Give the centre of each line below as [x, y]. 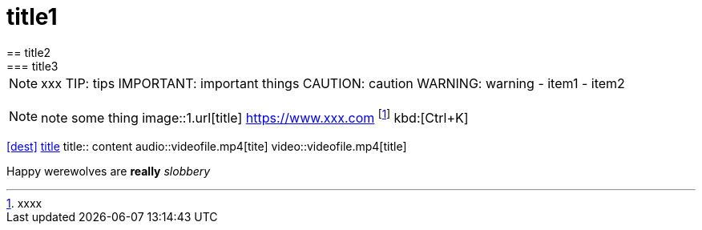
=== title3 [32, 66]
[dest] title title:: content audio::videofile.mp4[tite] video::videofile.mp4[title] [207, 147]
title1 [32, 17]
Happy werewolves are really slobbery [109, 171]
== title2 [29, 52]
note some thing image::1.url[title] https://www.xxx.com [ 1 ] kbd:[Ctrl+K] [255, 117]
